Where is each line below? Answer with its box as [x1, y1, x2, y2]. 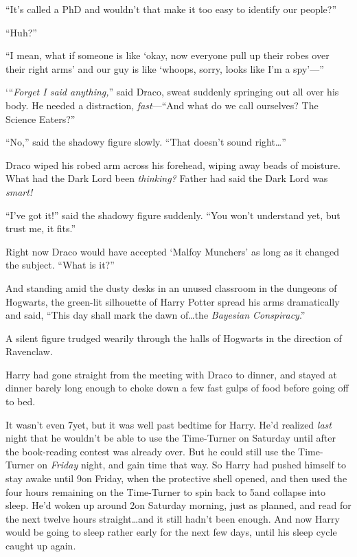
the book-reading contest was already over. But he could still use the [5, 444, 295, 458]
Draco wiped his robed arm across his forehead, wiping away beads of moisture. [5, 157, 341, 172]
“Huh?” [5, 25, 37, 39]
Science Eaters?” [5, 111, 76, 126]
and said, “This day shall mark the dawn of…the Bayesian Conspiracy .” [5, 308, 306, 322]
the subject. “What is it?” [5, 258, 115, 272]
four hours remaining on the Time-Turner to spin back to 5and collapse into [5, 484, 325, 499]
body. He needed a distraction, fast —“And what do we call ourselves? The [5, 98, 319, 112]
